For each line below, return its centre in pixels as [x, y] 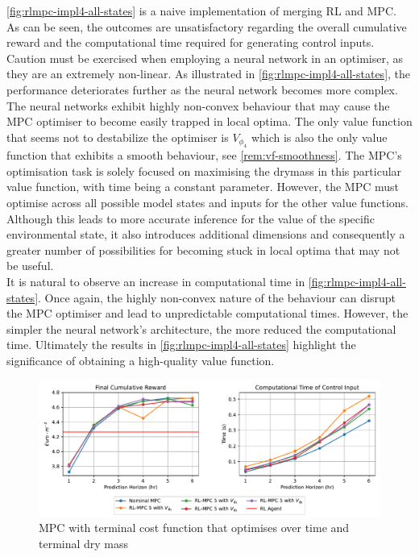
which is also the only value [319, 137]
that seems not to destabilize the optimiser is [118, 137]
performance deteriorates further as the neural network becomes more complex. [202, 89]
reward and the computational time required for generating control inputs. [191, 42]
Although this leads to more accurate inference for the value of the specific [191, 218]
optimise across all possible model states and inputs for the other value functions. [207, 202]
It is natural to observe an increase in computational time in [156, 281]
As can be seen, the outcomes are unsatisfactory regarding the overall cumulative [207, 26]
